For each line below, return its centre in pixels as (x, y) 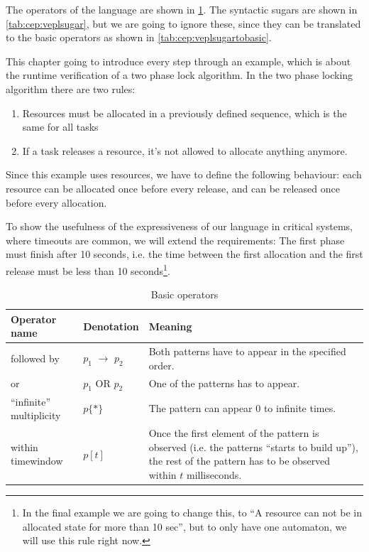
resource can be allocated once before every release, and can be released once (173, 188)
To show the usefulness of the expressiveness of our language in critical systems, (179, 226)
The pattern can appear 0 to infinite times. (242, 408)
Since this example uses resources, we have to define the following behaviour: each (184, 174)
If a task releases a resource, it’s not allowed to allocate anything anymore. (185, 150)
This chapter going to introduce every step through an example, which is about (178, 61)
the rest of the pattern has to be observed (239, 461)
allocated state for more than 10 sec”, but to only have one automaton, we (184, 526)
